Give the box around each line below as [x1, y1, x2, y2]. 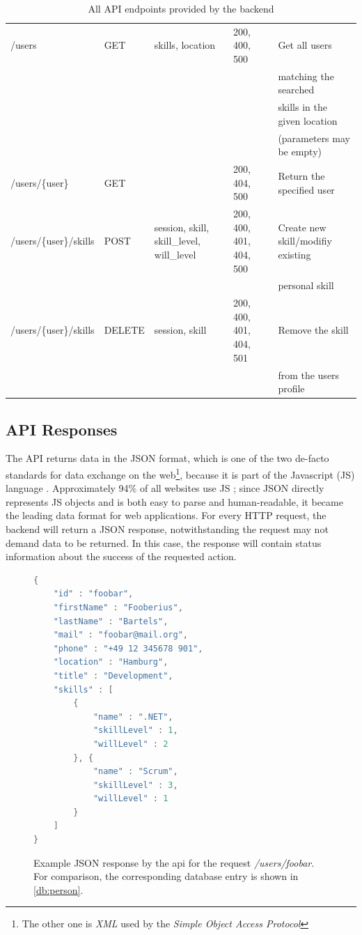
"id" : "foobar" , [53, 589, 134, 599]
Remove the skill [278, 323, 349, 337]
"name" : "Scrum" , [93, 766, 178, 777]
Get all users [278, 38, 332, 52]
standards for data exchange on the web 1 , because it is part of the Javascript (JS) [6, 465, 355, 481]
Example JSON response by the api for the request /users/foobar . [33, 855, 315, 870]
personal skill [278, 278, 334, 293]
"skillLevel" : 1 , [93, 725, 178, 736]
